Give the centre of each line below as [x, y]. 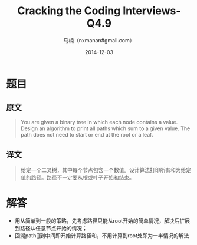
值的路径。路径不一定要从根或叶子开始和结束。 [77, 177]
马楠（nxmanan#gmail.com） [99, 40]
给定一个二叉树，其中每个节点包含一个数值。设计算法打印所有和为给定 [106, 170]
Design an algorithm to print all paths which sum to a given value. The [105, 128]
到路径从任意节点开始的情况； [51, 228]
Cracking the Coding [69, 11]
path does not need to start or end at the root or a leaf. [87, 134]
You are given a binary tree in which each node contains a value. [99, 122]
